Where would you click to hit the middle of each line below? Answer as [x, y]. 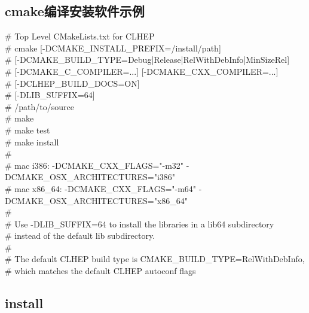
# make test [27, 130]
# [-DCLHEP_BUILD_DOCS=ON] [72, 83]
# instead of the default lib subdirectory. [80, 235]
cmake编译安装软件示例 [75, 11]
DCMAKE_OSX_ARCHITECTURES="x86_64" [97, 200]
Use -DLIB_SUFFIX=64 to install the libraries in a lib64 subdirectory [144, 224]
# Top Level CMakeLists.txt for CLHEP [80, 36]
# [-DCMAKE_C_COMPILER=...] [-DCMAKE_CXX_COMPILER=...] [142, 71]
